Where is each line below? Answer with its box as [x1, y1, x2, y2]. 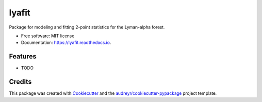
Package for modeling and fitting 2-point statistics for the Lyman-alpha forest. [9, 24, 165, 30]
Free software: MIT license [21, 33, 75, 39]
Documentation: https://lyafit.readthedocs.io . [21, 40, 111, 45]
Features [9, 52, 36, 60]
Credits [9, 78, 32, 86]
